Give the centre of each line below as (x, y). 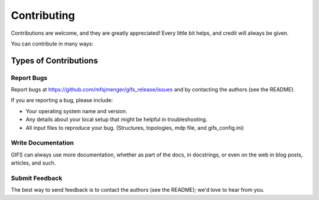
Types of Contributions (54, 60)
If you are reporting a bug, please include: (62, 100)
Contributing (43, 15)
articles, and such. (33, 163)
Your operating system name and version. (77, 111)
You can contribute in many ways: (52, 44)
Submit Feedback (37, 178)
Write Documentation (42, 143)
